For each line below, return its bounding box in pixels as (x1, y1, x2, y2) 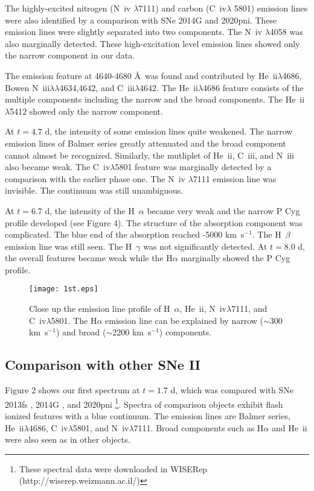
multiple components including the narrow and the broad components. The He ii (5, 93, 305, 106)
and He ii (271, 421, 307, 434)
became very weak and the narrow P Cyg (147, 204, 300, 217)
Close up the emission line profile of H (29, 302, 170, 315)
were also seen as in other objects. (5, 433, 130, 446)
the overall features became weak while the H (5, 252, 173, 264)
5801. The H (51, 314, 97, 326)
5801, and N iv (72, 421, 129, 434)
